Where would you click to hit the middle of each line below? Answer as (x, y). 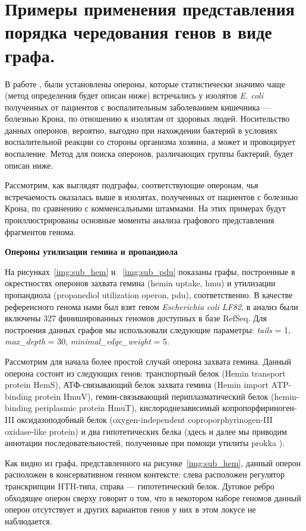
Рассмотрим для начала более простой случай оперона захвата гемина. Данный (148, 361)
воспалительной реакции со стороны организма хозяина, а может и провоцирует (150, 142)
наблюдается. (29, 521)
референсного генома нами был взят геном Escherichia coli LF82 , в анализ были (152, 306)
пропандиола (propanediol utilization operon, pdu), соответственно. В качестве (149, 295)
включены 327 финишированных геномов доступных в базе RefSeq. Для (136, 318)
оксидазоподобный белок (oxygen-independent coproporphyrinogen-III (145, 419)
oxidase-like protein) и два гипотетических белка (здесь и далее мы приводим (146, 431)
